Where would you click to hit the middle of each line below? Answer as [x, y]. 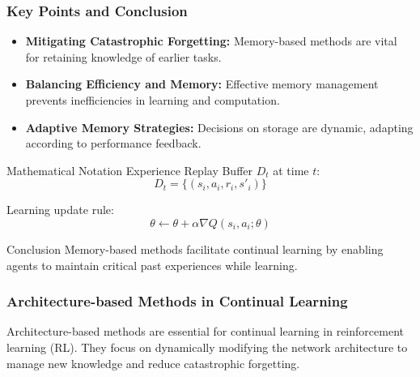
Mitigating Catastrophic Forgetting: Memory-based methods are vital [211, 41]
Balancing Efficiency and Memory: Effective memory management [202, 84]
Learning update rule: [60, 210]
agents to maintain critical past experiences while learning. [152, 265]
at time [291, 170]
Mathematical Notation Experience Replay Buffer [129, 170]
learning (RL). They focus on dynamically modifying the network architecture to [207, 347]
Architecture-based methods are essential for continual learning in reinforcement [205, 331]
